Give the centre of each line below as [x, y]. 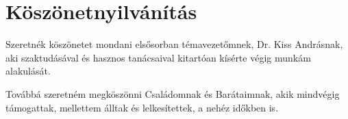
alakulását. [28, 71]
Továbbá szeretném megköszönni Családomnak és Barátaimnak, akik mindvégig [173, 93]
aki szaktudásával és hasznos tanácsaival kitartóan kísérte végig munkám [158, 57]
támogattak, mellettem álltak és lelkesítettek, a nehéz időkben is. [142, 107]
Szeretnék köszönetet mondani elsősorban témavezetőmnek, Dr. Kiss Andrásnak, [174, 44]
